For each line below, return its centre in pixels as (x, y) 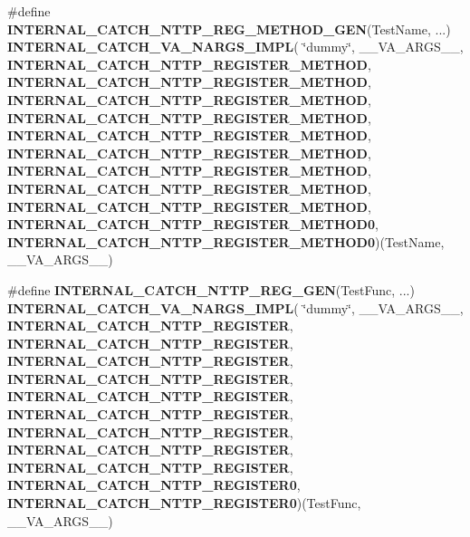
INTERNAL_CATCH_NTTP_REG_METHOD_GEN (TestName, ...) (229, 29)
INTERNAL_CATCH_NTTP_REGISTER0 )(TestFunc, (184, 503)
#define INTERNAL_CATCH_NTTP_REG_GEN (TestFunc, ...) (211, 289)
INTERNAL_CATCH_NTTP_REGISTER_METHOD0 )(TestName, (226, 241)
